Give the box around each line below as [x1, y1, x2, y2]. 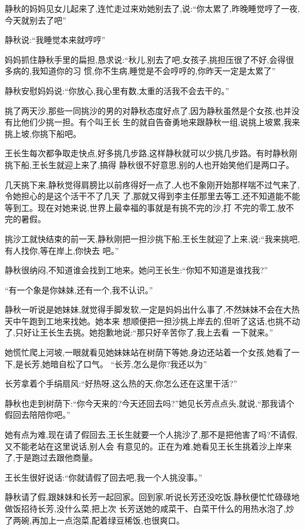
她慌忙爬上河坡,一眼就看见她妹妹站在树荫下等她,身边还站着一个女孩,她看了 [5, 346, 291, 358]
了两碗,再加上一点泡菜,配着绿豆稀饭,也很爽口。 [5, 514, 185, 526]
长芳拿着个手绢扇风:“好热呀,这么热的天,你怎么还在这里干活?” [5, 377, 237, 390]
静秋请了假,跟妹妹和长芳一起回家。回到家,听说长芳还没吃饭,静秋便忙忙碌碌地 [5, 491, 300, 503]
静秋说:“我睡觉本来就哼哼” [5, 33, 106, 46]
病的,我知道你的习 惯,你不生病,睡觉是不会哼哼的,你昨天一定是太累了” [12, 65, 276, 77]
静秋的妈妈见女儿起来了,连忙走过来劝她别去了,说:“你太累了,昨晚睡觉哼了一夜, [5, 2, 300, 14]
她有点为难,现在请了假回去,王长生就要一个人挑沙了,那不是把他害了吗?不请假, [5, 428, 298, 441]
